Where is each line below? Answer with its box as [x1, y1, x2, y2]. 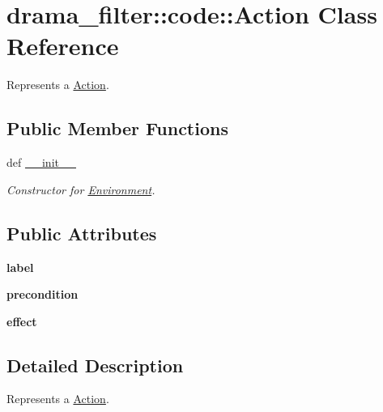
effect [6, 312, 37, 329]
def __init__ [6, 154, 76, 171]
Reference [6, 29, 119, 62]
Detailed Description [6, 352, 184, 377]
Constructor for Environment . [6, 181, 155, 198]
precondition [6, 286, 79, 303]
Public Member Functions [6, 116, 228, 141]
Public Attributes [6, 220, 157, 245]
